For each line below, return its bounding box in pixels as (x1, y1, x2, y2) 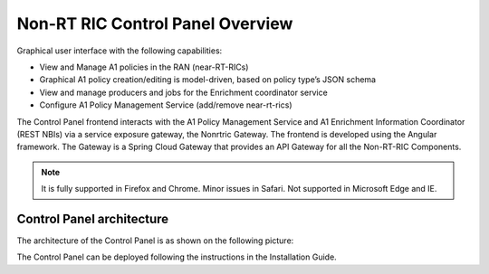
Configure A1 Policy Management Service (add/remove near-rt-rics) (39, 99, 293, 110)
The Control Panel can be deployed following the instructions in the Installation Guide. (16, 251, 337, 262)
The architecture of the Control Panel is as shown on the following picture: (16, 235, 294, 246)
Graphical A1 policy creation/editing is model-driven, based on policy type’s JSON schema (39, 74, 376, 85)
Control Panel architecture (16, 211, 169, 226)
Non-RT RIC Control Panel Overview (16, 14, 293, 33)
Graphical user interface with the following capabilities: (16, 45, 223, 56)
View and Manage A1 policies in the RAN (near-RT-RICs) (39, 61, 249, 72)
